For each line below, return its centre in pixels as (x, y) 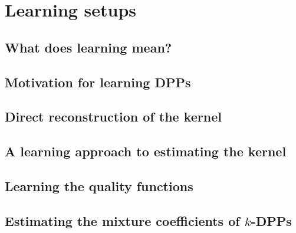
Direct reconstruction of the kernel (113, 116)
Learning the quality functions (99, 186)
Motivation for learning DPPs (98, 82)
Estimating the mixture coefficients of (122, 220)
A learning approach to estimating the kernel (146, 151)
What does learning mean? (88, 47)
